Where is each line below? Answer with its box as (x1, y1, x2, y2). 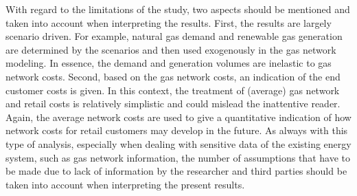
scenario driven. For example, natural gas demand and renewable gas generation (5, 29, 343, 43)
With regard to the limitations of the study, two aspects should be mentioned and (5, 2, 350, 16)
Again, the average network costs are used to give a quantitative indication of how (5, 109, 352, 124)
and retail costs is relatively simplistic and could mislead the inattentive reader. (5, 96, 341, 111)
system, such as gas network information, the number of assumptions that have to (5, 150, 350, 164)
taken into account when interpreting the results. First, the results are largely (5, 15, 332, 30)
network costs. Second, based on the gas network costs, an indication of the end (5, 69, 341, 83)
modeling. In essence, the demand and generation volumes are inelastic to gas (5, 56, 332, 70)
